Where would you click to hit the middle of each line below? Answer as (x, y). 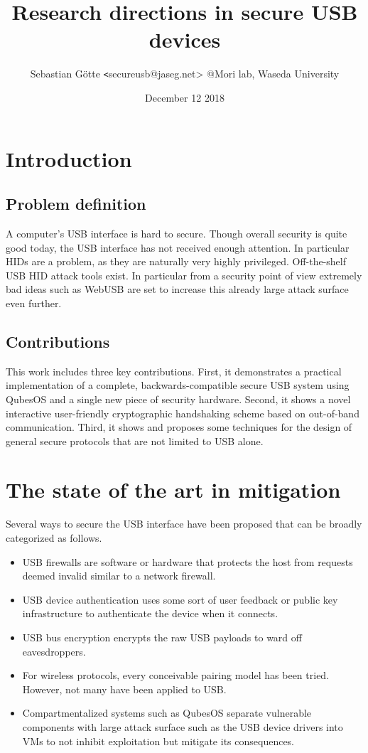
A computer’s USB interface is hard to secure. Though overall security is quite (177, 233)
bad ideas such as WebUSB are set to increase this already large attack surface (177, 289)
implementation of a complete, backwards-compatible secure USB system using (178, 385)
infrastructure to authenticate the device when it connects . (150, 613)
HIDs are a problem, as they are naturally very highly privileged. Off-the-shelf (176, 261)
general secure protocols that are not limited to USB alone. (135, 440)
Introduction (69, 158)
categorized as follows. (54, 538)
